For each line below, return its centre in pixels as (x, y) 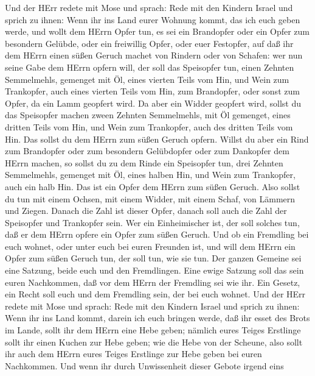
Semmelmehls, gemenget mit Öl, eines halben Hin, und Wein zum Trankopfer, (150, 175)
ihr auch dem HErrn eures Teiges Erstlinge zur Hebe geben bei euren (133, 354)
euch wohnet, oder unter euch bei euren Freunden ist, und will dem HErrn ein (150, 246)
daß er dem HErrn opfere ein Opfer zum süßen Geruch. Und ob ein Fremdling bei (157, 234)
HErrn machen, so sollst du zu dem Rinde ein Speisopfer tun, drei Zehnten (144, 162)
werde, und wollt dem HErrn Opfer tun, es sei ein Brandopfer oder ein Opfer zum (157, 31)
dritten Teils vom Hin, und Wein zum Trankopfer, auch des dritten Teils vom (149, 126)
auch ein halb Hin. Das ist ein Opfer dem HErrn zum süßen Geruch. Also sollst (153, 186)
